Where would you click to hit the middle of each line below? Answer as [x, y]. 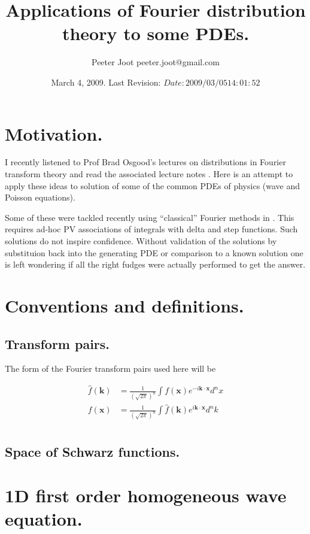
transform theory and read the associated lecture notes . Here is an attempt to [149, 174]
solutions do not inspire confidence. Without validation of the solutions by [141, 241]
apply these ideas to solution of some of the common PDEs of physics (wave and [153, 185]
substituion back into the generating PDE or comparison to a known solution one [154, 252]
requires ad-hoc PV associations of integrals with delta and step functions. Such [151, 229]
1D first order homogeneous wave [146, 495]
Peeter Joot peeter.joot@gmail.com [156, 62]
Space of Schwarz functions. [92, 451]
